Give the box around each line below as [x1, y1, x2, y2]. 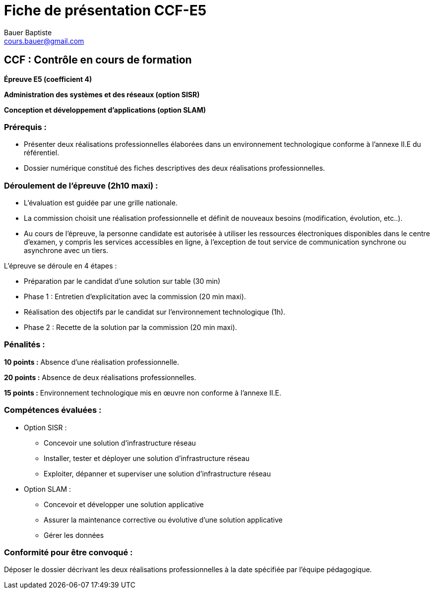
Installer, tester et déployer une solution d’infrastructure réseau [44, 454, 249, 462]
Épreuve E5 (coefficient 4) [4, 74, 92, 83]
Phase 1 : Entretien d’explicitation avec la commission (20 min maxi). [24, 292, 246, 301]
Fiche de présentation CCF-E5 [4, 2, 207, 19]
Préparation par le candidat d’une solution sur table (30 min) [24, 277, 221, 286]
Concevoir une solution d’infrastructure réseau [44, 438, 196, 447]
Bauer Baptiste [4, 28, 52, 37]
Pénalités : [4, 339, 45, 350]
